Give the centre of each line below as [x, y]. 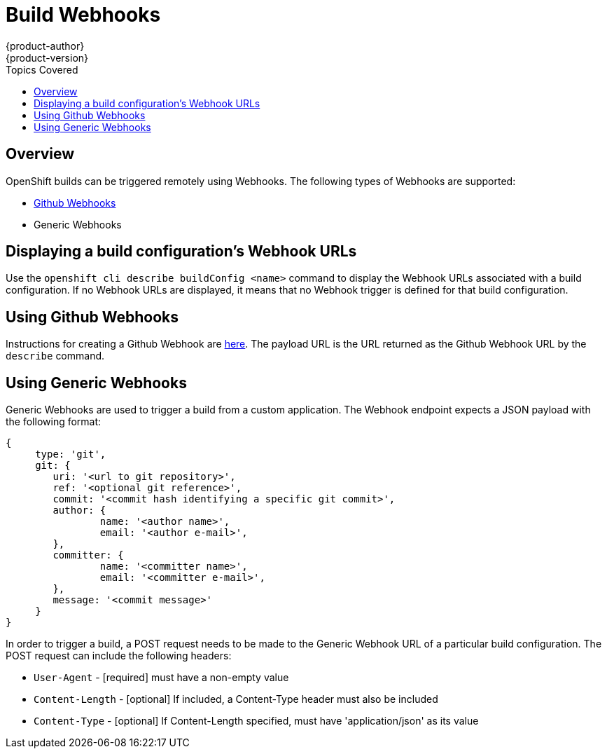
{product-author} [45, 46]
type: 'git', [71, 454]
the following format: [54, 422]
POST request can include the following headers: [119, 656]
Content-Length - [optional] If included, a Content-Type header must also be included [236, 699]
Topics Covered [42, 69]
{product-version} [47, 57]
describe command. [55, 356]
